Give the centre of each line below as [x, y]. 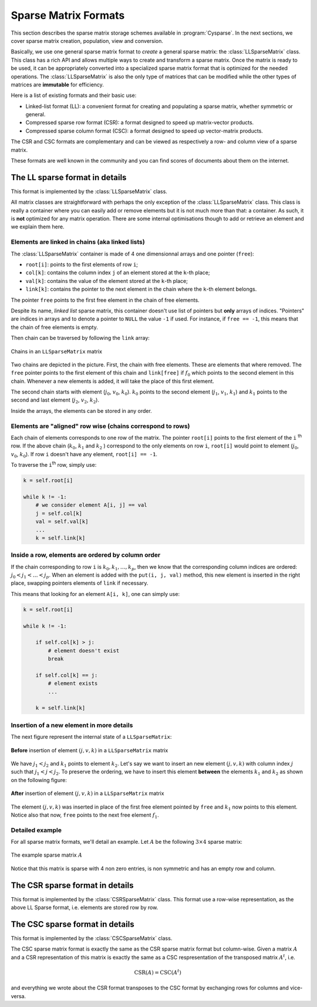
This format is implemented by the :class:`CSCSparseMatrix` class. [92, 938]
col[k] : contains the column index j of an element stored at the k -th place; [118, 272]
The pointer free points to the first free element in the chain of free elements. [105, 300]
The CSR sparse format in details [72, 885]
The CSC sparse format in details [72, 924]
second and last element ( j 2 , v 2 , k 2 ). [55, 401]
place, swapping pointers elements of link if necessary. [80, 583]
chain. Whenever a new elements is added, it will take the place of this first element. [112, 381]
